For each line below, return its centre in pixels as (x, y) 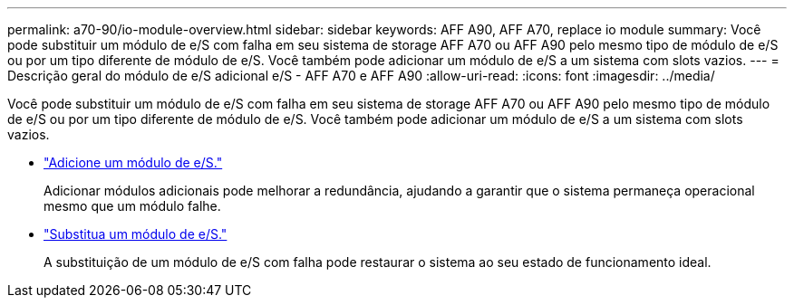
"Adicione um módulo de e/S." (133, 162)
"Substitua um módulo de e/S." (136, 234)
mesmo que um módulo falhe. (132, 206)
